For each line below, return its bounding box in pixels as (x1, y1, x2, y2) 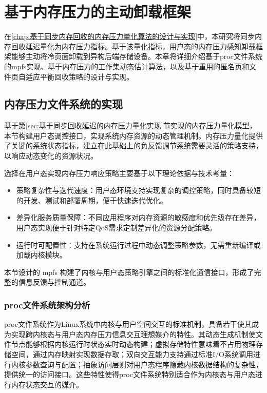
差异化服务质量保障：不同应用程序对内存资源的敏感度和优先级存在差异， (16, 212, 261, 223)
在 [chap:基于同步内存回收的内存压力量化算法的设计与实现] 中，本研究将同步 (4, 31, 255, 42)
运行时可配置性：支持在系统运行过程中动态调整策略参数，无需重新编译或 (16, 239, 261, 250)
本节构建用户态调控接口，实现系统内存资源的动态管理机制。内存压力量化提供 (4, 130, 263, 141)
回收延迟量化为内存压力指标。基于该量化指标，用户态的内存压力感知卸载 (11, 41, 256, 51)
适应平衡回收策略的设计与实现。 (25, 71, 133, 82)
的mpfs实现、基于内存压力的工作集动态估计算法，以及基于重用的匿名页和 (4, 61, 250, 71)
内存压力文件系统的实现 (4, 96, 123, 112)
